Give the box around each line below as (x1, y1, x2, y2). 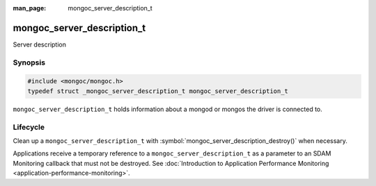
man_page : (13, 4, 47, 12)
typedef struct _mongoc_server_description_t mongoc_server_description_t (27, 87, 289, 95)
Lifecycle (13, 122, 45, 132)
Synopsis (13, 58, 45, 67)
